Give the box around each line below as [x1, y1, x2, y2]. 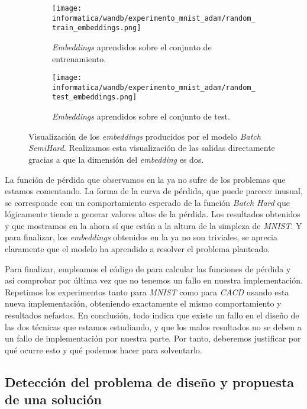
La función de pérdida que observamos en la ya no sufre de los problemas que [5, 173, 286, 185]
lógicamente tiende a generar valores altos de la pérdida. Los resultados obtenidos [5, 208, 300, 220]
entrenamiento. [52, 52, 106, 65]
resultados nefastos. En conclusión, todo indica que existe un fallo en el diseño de [5, 309, 299, 321]
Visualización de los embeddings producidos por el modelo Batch [28, 130, 261, 142]
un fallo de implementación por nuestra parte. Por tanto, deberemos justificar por [5, 332, 301, 344]
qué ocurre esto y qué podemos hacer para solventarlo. [5, 343, 202, 356]
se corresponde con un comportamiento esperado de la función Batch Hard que [5, 196, 290, 208]
